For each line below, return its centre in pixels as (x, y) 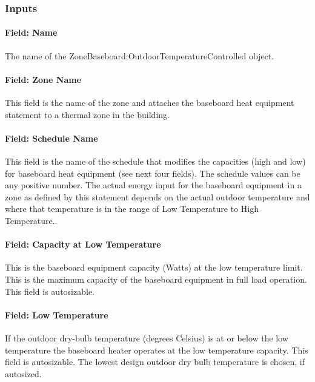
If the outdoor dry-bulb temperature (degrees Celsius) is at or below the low (147, 338)
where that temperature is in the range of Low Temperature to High (132, 209)
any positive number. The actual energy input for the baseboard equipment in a (153, 185)
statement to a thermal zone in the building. (87, 114)
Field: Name (31, 32)
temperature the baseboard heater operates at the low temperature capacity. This (157, 350)
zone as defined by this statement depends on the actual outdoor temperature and (157, 196)
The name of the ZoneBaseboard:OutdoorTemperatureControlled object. (140, 55)
